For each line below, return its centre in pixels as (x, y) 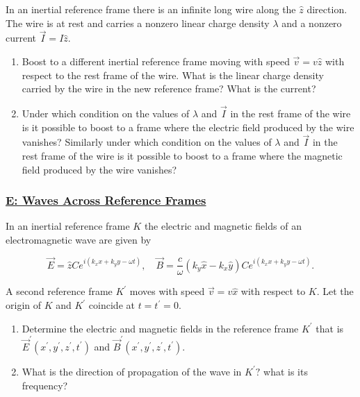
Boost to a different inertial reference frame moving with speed (156, 61)
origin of (24, 305)
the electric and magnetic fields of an (223, 226)
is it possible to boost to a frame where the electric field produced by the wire (188, 127)
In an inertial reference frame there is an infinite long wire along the (151, 9)
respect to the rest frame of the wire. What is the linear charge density (173, 75)
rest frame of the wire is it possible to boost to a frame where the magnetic (182, 155)
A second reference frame (59, 291)
